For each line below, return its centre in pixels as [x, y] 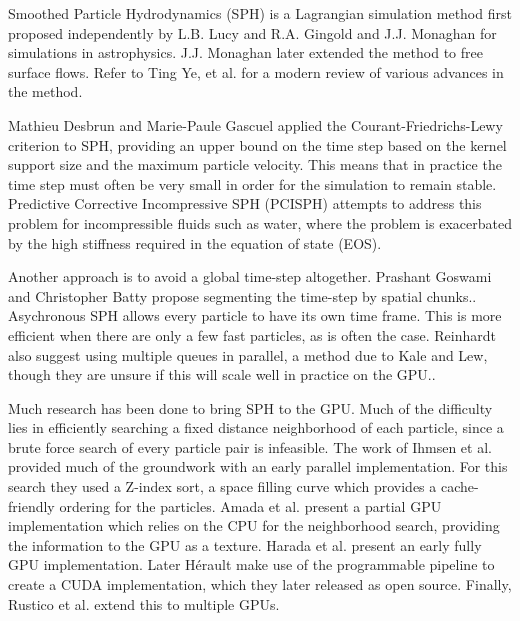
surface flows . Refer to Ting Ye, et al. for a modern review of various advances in [256, 71]
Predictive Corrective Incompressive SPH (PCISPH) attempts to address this [245, 203]
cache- [459, 486]
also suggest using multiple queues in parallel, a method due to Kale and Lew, [248, 354]
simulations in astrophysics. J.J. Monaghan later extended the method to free [245, 52]
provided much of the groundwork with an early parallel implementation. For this [258, 466]
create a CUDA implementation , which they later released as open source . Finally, [260, 584]
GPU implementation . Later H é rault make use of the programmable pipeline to [251, 564]
